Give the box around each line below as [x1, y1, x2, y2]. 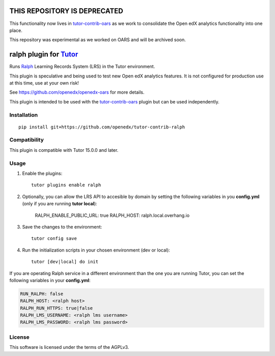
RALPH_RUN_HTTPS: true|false [20, 305, 93, 311]
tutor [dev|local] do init [31, 259, 99, 265]
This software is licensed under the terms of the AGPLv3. [9, 344, 129, 350]
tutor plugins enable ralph [31, 182, 101, 188]
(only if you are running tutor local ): [22, 201, 98, 207]
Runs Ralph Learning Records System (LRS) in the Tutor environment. [9, 64, 155, 70]
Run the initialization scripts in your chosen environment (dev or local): [22, 247, 170, 253]
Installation [9, 111, 38, 118]
